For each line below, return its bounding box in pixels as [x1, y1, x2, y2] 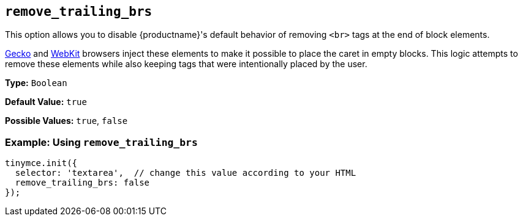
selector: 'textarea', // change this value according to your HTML [15, 168, 356, 178]
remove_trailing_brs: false [15, 178, 150, 188]
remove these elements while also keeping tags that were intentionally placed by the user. [5, 59, 367, 70]
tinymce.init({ [5, 158, 78, 168]
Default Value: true [5, 96, 87, 107]
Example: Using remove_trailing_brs [5, 136, 198, 148]
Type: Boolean [5, 78, 67, 89]
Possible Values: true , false [5, 115, 128, 126]
